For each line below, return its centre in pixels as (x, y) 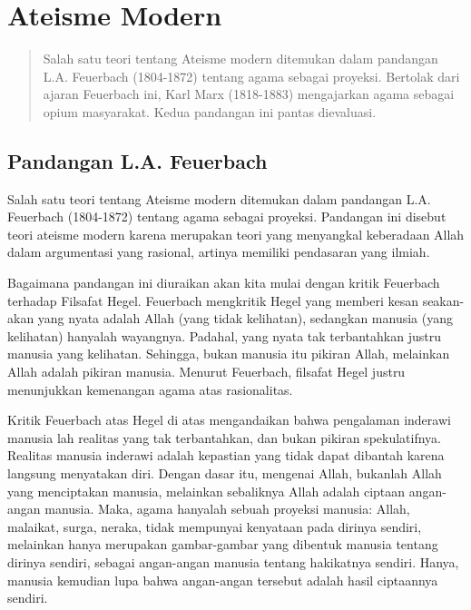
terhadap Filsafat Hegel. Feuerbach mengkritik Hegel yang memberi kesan (213, 300)
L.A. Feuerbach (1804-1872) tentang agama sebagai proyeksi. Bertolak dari (251, 76)
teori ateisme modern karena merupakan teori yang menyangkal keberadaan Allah (236, 234)
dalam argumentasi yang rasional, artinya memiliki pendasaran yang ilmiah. (219, 252)
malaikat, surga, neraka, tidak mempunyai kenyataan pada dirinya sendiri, (215, 526)
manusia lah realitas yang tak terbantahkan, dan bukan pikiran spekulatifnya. (225, 437)
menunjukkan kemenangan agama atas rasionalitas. (150, 389)
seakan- (443, 300)
